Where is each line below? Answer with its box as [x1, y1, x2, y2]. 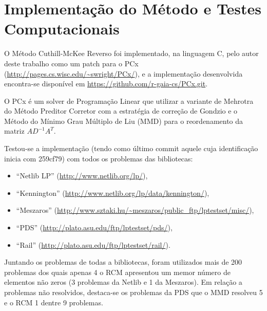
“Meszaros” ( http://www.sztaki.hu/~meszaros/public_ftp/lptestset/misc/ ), [16, 205, 254, 215]
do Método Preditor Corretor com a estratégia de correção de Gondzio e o [4, 105, 238, 116]
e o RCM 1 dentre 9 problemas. [4, 297, 103, 307]
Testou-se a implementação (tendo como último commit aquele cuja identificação [4, 143, 258, 154]
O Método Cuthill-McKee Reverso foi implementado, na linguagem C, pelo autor [4, 48, 259, 59]
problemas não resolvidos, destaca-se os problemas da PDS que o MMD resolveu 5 [4, 287, 263, 297]
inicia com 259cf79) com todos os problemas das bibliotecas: [4, 153, 193, 163]
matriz [4, 125, 25, 136]
